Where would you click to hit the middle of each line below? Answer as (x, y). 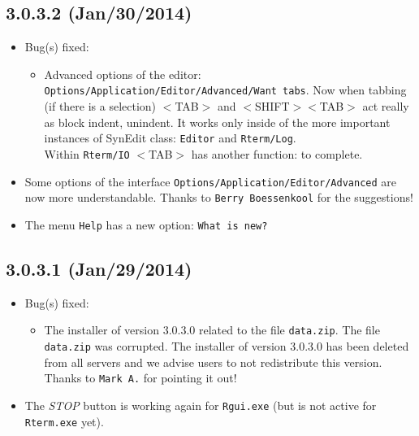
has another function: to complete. (277, 153)
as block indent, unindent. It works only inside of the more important (217, 122)
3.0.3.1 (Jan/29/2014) (99, 268)
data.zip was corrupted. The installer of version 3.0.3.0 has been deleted (227, 345)
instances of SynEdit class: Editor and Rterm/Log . (170, 138)
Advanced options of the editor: (123, 74)
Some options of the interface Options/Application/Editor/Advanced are (211, 181)
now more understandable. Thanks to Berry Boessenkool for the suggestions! (219, 197)
